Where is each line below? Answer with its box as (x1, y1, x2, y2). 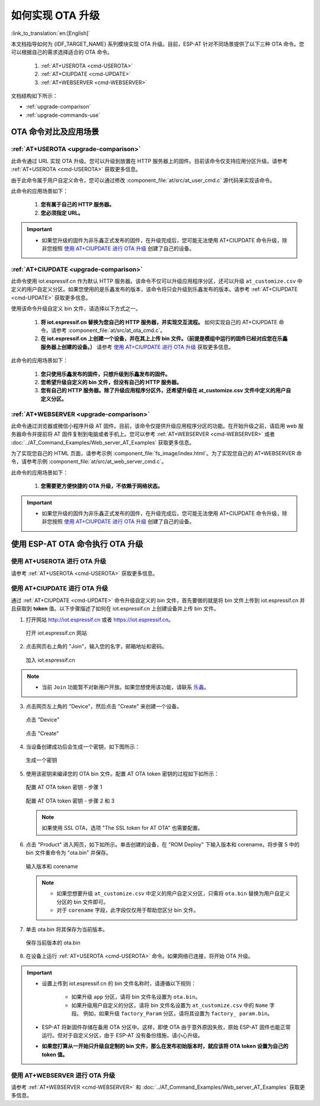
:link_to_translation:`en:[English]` (11, 30, 91, 37)
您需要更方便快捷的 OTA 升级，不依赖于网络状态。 (40, 482, 163, 490)
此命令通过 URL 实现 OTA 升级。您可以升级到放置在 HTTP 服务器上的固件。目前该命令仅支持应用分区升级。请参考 (11, 157, 288, 164)
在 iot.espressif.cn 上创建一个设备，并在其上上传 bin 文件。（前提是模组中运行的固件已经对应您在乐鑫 (40, 335, 288, 342)
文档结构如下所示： (11, 92, 58, 99)
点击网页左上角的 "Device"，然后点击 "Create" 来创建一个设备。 (25, 702, 182, 709)
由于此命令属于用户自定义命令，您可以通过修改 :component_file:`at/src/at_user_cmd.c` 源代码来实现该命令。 (11, 177, 276, 184)
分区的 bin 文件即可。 (56, 898, 109, 905)
